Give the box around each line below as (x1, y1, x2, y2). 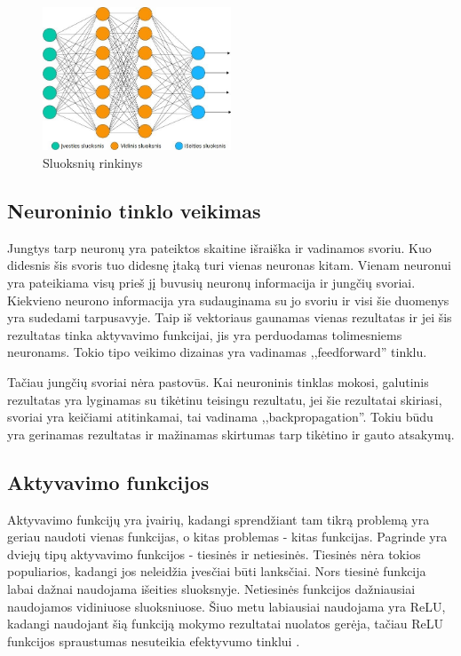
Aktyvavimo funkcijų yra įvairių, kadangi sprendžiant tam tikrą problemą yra (7, 510, 430, 528)
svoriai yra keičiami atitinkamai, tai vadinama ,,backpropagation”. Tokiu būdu (7, 407, 433, 426)
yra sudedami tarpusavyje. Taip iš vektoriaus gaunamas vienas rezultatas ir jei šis (7, 308, 452, 327)
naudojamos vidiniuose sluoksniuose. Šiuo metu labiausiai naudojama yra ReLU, (7, 597, 446, 615)
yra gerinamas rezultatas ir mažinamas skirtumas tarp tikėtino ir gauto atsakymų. (7, 424, 455, 443)
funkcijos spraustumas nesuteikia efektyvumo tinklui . (7, 631, 300, 650)
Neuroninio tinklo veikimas (7, 197, 261, 225)
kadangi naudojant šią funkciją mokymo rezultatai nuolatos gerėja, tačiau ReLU (7, 614, 444, 633)
